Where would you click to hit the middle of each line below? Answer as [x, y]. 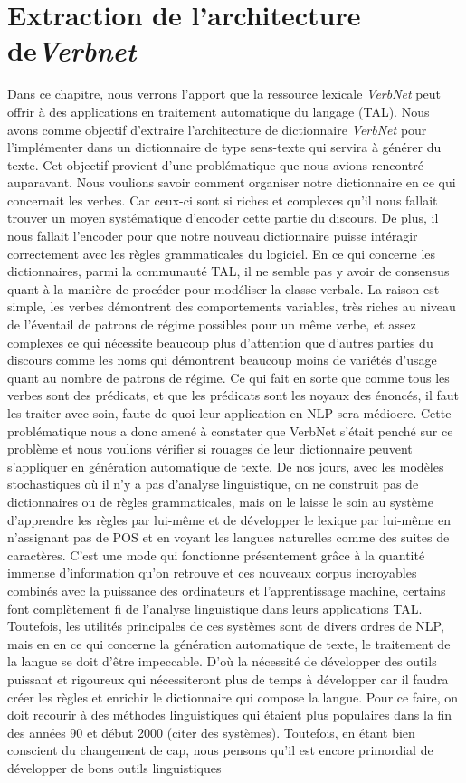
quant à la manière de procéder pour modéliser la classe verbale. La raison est [223, 288]
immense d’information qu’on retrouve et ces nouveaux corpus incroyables [212, 573]
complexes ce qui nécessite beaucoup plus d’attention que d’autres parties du [220, 342]
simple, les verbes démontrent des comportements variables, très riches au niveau [232, 306]
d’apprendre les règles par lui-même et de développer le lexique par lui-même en [229, 519]
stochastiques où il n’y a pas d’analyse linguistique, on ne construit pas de [213, 484]
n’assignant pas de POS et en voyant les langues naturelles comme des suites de [228, 537]
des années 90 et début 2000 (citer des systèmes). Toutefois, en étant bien [211, 732]
